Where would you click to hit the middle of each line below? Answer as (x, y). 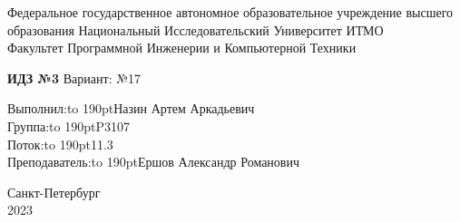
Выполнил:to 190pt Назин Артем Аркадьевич (131, 108)
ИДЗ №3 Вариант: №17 (74, 77)
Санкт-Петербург (54, 192)
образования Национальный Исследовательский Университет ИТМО (196, 29)
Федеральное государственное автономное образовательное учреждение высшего (230, 12)
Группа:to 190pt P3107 (69, 125)
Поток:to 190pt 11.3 (60, 144)
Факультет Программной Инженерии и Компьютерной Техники (182, 48)
